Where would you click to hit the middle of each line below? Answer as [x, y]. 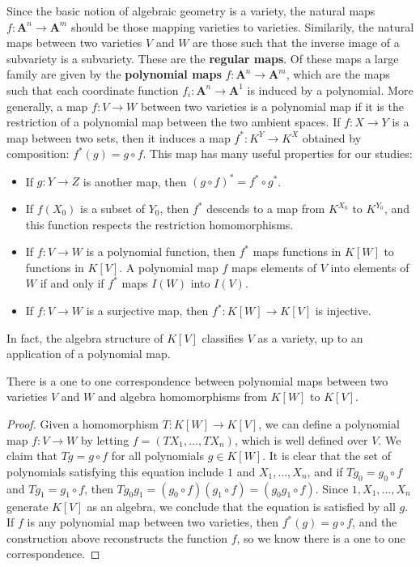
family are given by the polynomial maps [114, 74]
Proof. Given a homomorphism [83, 423]
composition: [38, 153]
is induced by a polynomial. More [330, 90]
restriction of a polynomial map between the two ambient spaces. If [174, 122]
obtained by [332, 137]
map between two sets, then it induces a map [119, 137]
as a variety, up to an [310, 337]
